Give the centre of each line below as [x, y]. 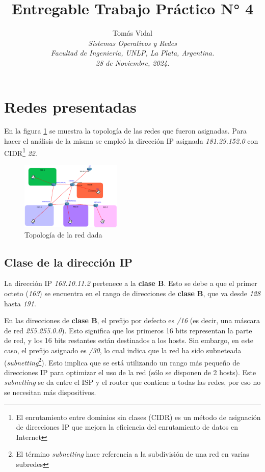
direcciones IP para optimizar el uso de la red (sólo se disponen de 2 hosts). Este [130, 372]
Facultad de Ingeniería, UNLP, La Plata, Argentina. [132, 53]
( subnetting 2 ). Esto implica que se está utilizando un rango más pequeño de [122, 361]
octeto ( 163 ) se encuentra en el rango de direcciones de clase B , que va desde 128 [132, 293]
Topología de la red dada [63, 234]
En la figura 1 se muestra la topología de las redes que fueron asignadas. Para [125, 131]
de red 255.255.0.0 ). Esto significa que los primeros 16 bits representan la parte [128, 330]
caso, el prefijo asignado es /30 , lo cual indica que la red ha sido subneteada [123, 350]
